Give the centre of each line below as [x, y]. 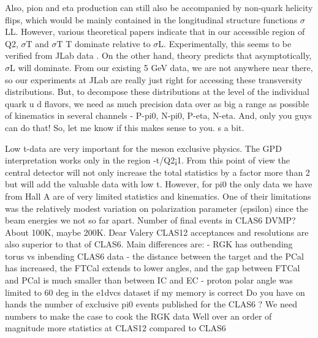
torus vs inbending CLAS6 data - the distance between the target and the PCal [154, 256]
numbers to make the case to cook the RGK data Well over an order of [138, 316]
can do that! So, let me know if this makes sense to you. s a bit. [125, 127]
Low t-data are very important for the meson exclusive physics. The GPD [143, 148]
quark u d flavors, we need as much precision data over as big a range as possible [157, 103]
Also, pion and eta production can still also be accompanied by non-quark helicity [159, 7]
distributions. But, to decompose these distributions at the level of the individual [157, 92]
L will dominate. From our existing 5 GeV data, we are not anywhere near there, [161, 67]
